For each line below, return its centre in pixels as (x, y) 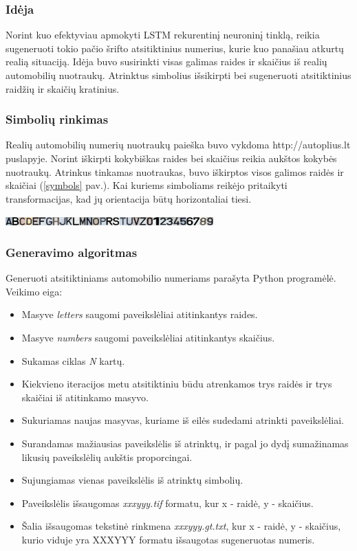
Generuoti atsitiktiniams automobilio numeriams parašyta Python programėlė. (171, 278)
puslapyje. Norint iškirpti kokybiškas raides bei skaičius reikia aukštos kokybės (171, 158)
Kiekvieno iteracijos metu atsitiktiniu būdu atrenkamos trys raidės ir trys (177, 384)
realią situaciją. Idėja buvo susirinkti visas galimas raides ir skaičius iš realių (166, 61)
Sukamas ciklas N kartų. (73, 360)
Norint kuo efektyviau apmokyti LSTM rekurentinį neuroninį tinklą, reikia (163, 35)
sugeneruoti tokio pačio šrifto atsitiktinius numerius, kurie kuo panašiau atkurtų (175, 48)
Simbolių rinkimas (57, 119)
